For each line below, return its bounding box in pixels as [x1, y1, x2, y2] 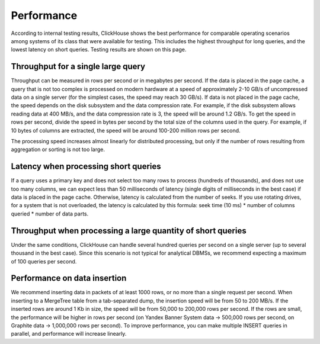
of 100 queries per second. [11, 258, 77, 265]
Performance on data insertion [11, 273, 127, 284]
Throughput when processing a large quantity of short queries [11, 226, 247, 236]
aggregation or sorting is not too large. [11, 146, 105, 153]
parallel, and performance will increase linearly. [11, 330, 127, 337]
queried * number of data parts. [11, 210, 89, 217]
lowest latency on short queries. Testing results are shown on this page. [11, 46, 187, 53]
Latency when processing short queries [11, 162, 161, 172]
